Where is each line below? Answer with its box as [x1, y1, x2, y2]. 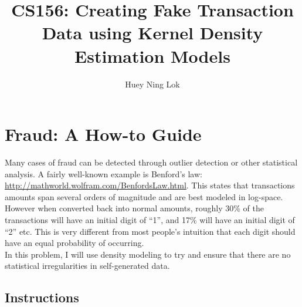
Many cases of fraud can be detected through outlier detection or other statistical [5, 156, 298, 168]
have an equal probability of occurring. [5, 237, 144, 249]
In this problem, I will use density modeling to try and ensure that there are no [5, 248, 291, 260]
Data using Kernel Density [42, 21, 263, 45]
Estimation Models [74, 43, 230, 68]
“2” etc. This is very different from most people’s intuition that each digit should [5, 225, 296, 237]
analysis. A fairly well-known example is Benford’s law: [5, 167, 202, 180]
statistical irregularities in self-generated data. [5, 259, 170, 272]
